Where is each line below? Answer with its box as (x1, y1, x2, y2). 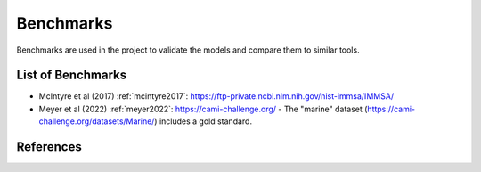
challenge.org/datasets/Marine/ (38, 116, 155, 127)
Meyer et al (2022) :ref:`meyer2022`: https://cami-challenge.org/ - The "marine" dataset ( (38, 103, 368, 114)
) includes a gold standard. (154, 116, 253, 127)
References (16, 139, 82, 155)
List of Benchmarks (16, 68, 127, 83)
